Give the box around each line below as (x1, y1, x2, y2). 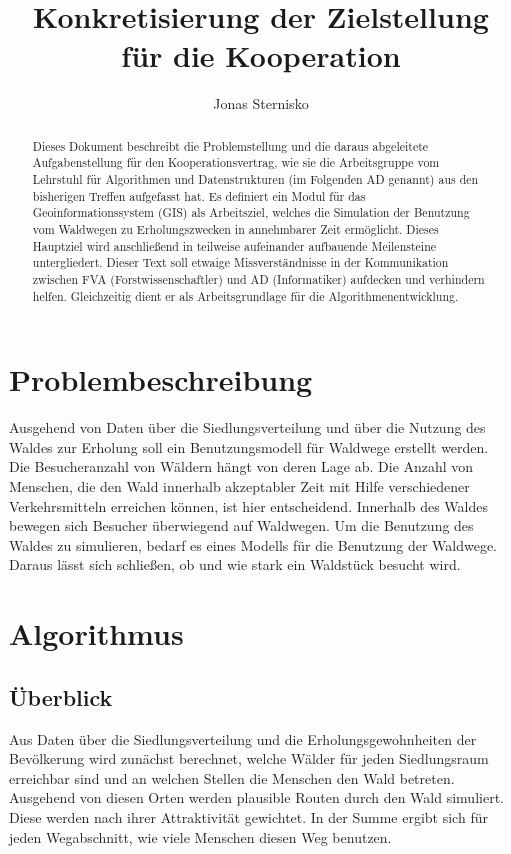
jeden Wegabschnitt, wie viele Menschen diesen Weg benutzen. (9, 826, 392, 847)
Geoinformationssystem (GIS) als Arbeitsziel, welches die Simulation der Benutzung (32, 204, 470, 221)
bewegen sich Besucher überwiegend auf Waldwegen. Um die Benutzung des (9, 515, 474, 536)
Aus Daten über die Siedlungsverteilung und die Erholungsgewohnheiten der (9, 728, 477, 749)
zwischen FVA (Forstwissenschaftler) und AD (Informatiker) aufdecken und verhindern (32, 270, 485, 287)
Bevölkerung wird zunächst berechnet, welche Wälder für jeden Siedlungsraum (9, 748, 489, 769)
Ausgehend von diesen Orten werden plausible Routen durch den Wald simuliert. (9, 787, 504, 808)
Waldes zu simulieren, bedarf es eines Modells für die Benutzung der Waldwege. (9, 534, 498, 555)
